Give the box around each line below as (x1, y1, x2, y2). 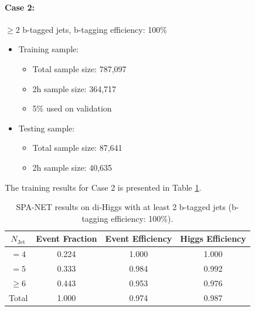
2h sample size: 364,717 (32, 82, 117, 94)
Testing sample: (18, 121, 75, 134)
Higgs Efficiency (180, 232, 246, 245)
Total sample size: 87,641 (32, 141, 123, 154)
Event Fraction (36, 232, 97, 245)
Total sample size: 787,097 (32, 62, 127, 75)
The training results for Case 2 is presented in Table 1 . (5, 181, 202, 193)
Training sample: (18, 43, 79, 55)
